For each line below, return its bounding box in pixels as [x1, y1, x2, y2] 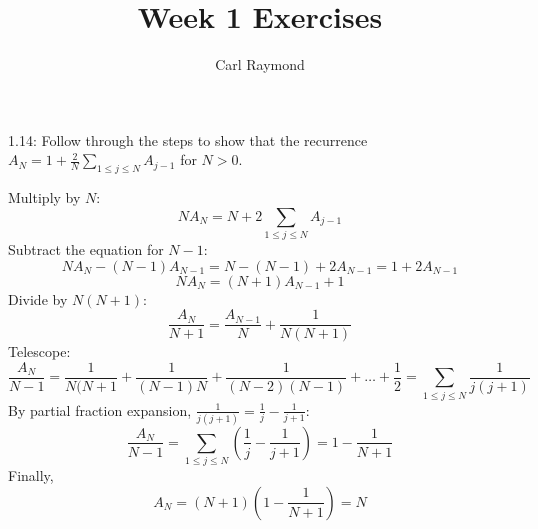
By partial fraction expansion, [8, 399, 192, 420]
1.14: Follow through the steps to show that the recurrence [8, 129, 368, 150]
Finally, [8, 465, 54, 486]
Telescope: [8, 341, 71, 362]
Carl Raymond [215, 54, 305, 75]
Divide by [8, 288, 68, 309]
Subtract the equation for [8, 239, 164, 260]
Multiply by [8, 187, 81, 208]
